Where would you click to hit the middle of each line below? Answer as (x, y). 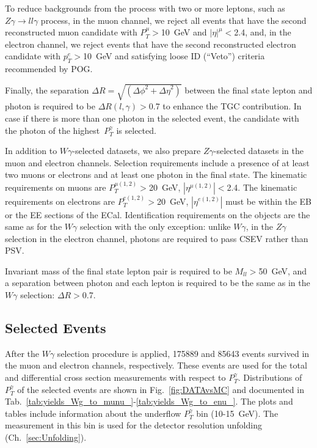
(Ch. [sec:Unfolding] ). (46, 437)
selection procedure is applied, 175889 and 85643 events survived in (183, 353)
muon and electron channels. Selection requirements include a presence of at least (157, 162)
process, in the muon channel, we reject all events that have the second (173, 20)
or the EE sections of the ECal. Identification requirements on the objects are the (158, 214)
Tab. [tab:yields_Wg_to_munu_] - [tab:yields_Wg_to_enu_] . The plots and (149, 401)
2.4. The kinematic (262, 187)
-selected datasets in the (258, 151)
